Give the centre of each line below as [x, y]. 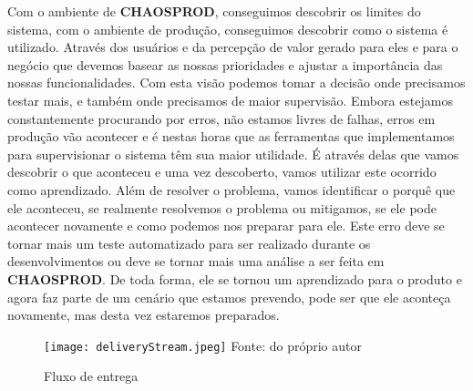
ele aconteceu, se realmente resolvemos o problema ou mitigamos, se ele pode [222, 207]
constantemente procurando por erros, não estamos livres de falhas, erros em [221, 118]
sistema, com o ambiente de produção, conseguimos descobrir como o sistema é [228, 29]
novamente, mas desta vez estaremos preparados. [144, 315]
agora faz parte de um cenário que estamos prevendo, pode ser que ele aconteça [229, 297]
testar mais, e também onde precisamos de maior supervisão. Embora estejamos [230, 100]
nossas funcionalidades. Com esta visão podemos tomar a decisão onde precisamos [236, 82]
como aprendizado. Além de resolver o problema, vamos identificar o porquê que [231, 189]
